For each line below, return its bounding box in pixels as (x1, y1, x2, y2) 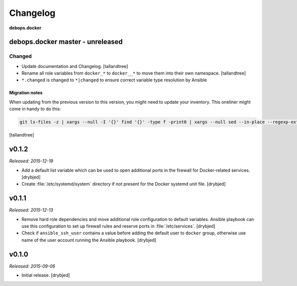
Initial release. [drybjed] (21, 272, 70, 278)
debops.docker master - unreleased (9, 38, 123, 46)
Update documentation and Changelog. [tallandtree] (21, 63, 128, 69)
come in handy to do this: (9, 106, 61, 112)
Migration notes (9, 90, 43, 96)
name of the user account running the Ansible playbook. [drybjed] (21, 237, 156, 243)
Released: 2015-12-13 (9, 207, 53, 213)
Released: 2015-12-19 (9, 158, 53, 164)
